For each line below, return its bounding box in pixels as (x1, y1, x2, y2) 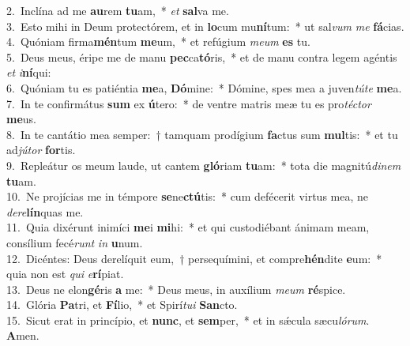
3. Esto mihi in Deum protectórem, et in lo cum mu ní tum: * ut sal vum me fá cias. (6, 17, 404, 34)
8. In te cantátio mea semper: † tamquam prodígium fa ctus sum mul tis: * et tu (6, 126, 398, 142)
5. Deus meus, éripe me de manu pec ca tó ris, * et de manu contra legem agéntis (6, 48, 397, 65)
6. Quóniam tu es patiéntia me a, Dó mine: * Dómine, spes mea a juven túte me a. (6, 79, 402, 96)
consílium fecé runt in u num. (6, 234, 143, 250)
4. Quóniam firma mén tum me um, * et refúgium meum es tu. (6, 33, 310, 50)
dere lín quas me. (6, 203, 84, 220)
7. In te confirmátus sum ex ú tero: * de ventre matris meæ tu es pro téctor (6, 95, 371, 111)
